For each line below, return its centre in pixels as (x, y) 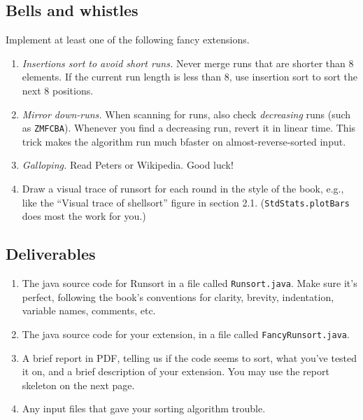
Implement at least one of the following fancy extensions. (128, 40)
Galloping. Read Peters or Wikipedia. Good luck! (128, 165)
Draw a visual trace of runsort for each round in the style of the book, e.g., (183, 189)
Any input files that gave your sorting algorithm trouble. (144, 408)
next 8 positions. (58, 90)
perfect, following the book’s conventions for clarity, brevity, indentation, (178, 296)
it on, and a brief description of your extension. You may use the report (176, 371)
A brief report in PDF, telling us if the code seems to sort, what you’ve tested (190, 357)
